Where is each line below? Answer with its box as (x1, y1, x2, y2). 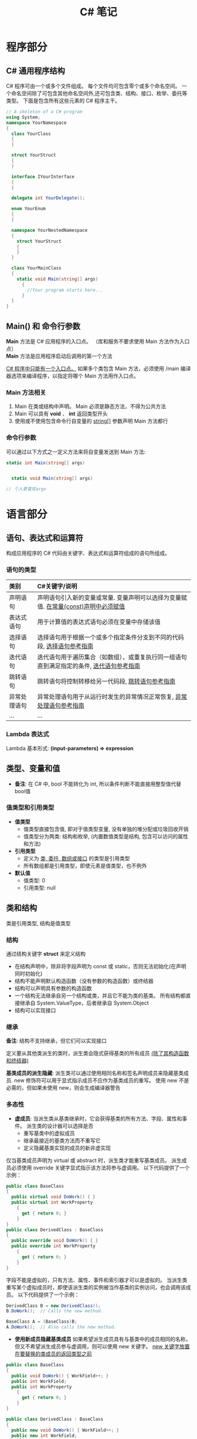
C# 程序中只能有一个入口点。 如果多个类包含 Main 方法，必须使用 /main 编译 (6, 365, 191, 372)
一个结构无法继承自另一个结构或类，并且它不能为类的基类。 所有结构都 (14, 992, 186, 999)
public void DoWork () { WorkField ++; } (11, 1373, 109, 1379)
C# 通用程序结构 (6, 66, 66, 76)
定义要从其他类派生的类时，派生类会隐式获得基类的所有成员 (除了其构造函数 (6, 1050, 189, 1057)
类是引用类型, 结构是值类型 (6, 919, 71, 926)
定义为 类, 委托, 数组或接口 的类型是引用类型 (23, 855, 130, 862)
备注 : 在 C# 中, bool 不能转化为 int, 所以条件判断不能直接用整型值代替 (14, 780, 182, 787)
